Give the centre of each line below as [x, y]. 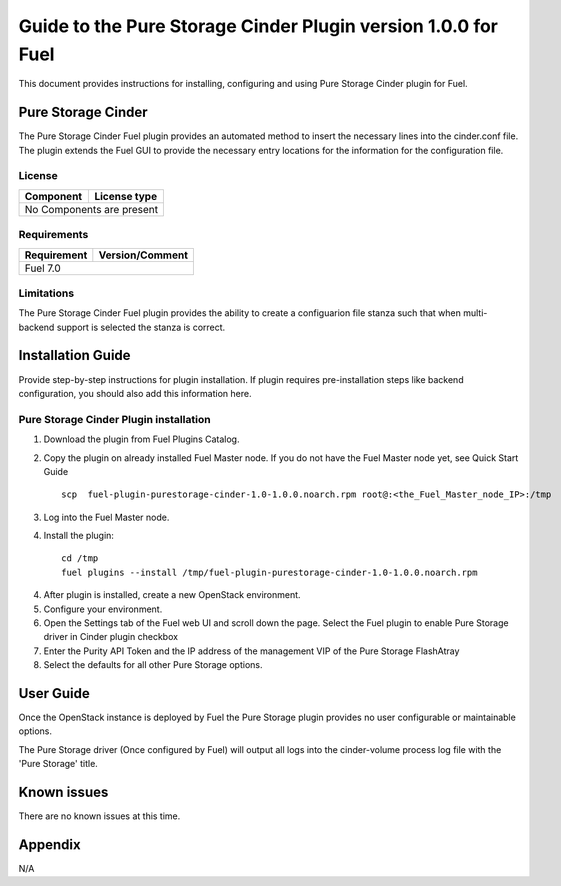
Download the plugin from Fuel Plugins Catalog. [141, 439]
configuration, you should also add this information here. [135, 393]
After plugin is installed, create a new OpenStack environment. [172, 595]
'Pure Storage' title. [58, 764]
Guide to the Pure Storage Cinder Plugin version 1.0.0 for [258, 26]
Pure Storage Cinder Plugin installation [114, 419]
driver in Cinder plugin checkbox [111, 637]
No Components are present [91, 209]
